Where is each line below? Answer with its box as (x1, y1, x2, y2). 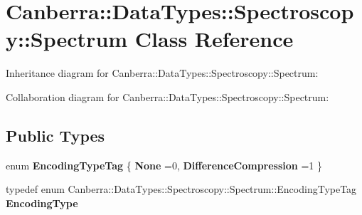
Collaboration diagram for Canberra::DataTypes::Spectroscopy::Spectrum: (6, 89, 329, 104)
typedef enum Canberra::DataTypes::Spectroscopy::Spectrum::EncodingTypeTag (6, 182, 357, 196)
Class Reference (134, 24, 294, 53)
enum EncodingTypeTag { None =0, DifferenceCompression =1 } (6, 157, 323, 172)
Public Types (6, 124, 105, 146)
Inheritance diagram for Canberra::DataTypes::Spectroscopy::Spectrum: (6, 65, 319, 80)
